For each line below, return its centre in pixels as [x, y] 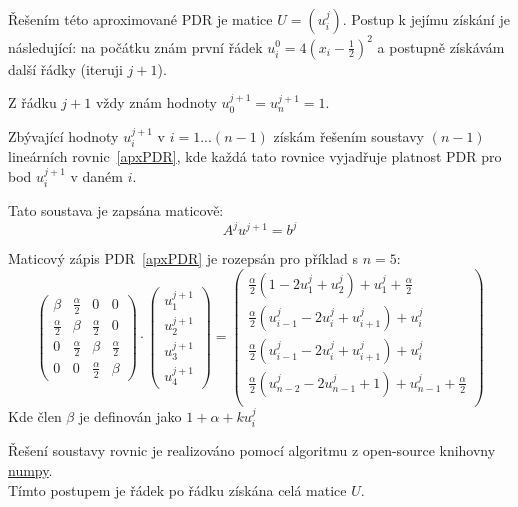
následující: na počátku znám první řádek [135, 46]
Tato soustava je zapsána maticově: [116, 210]
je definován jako [130, 416]
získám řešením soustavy [348, 135]
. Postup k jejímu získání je [426, 19]
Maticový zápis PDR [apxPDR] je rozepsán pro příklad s [183, 258]
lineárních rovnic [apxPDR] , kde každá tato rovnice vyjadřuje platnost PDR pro [255, 156]
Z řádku [32, 102]
